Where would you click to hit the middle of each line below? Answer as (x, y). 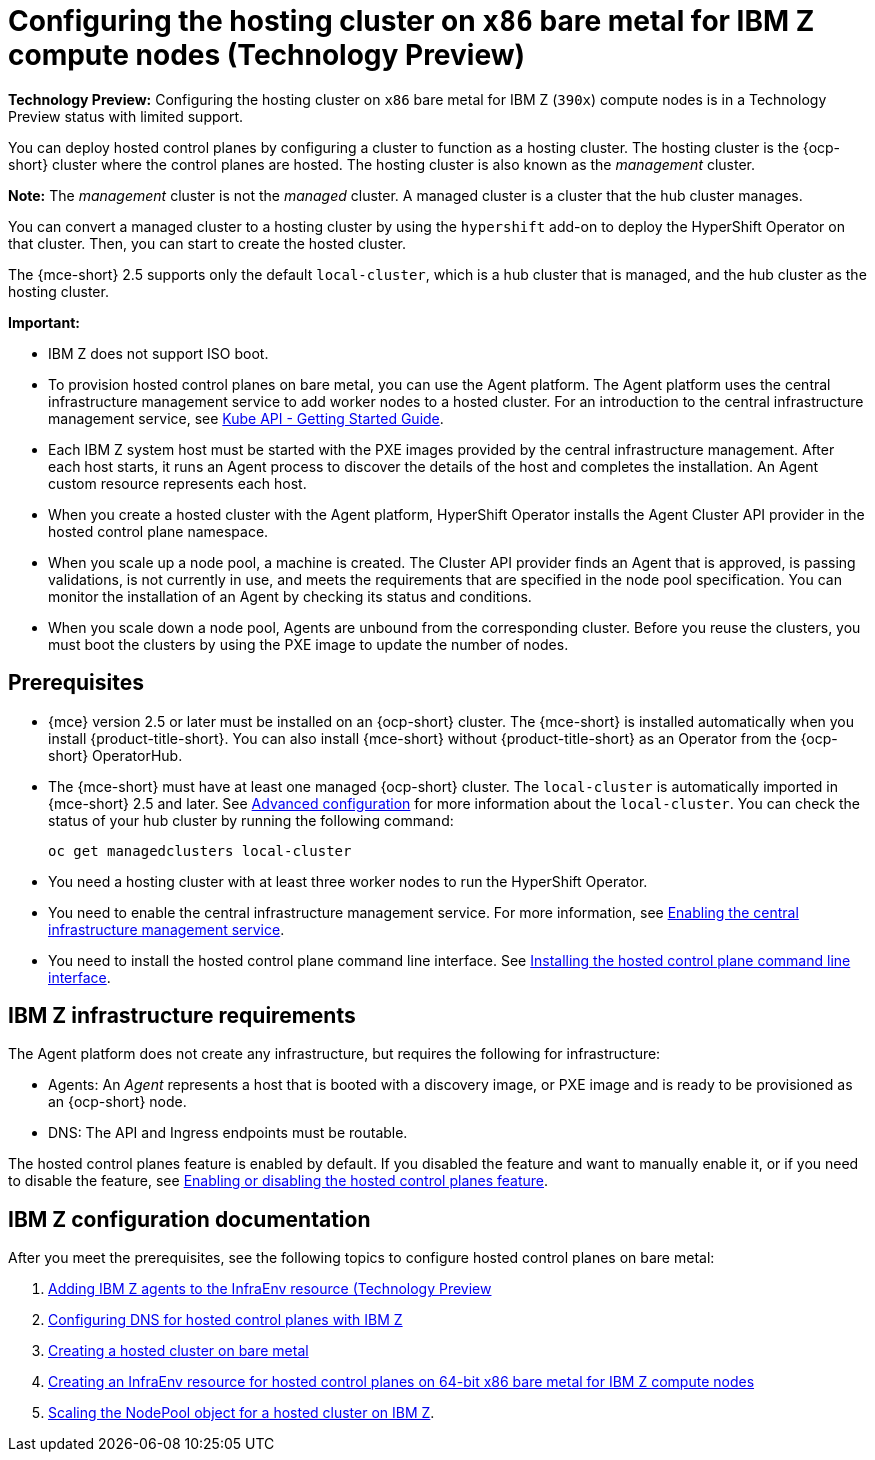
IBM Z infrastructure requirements (182, 1016)
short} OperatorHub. (115, 755)
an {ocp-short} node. (117, 1102)
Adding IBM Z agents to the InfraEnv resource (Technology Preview (270, 1289)
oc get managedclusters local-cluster (200, 850)
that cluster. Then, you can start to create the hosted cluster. (207, 243)
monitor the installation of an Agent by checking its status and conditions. (290, 596)
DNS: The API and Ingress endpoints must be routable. (228, 1133)
